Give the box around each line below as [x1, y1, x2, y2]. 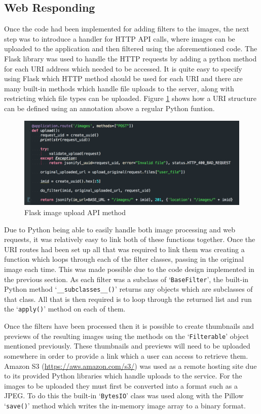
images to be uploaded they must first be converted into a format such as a [4, 380, 238, 391]
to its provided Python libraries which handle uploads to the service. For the [4, 370, 242, 381]
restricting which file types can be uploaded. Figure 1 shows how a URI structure [4, 93, 256, 103]
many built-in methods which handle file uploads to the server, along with [4, 83, 234, 93]
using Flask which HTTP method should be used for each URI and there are [4, 73, 243, 84]
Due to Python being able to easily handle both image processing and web [4, 224, 236, 234]
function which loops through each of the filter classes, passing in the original [4, 254, 244, 264]
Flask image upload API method [24, 207, 126, 217]
